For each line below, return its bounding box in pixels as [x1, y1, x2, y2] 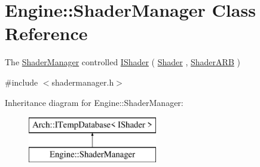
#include [5, 75, 38, 88]
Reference [5, 21, 88, 45]
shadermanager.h [51, 75, 114, 88]
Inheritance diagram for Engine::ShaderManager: [5, 96, 183, 108]
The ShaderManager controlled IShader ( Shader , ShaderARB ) [5, 56, 240, 68]
